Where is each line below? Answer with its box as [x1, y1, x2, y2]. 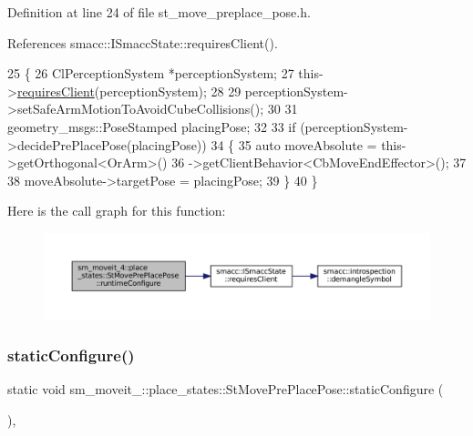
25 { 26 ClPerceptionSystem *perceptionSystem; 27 [7, 64, 294, 83]
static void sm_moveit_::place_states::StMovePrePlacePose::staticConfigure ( [7, 379, 444, 398]
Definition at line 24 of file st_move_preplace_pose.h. [7, 3, 311, 21]
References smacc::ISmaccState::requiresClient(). [7, 33, 278, 52]
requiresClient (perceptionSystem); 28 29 [16, 81, 242, 100]
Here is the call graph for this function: [7, 201, 226, 220]
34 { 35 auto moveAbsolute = [211, 135, 377, 154]
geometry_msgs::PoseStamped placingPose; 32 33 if [7, 117, 296, 136]
